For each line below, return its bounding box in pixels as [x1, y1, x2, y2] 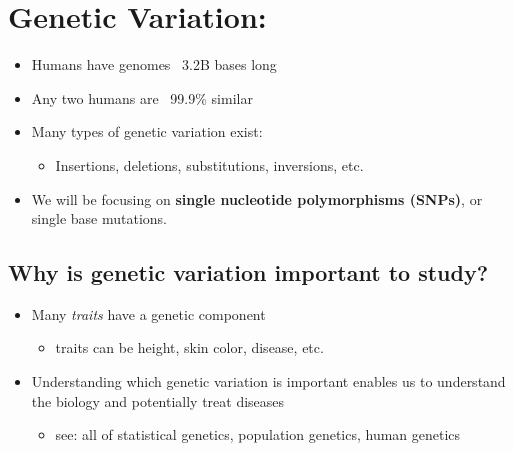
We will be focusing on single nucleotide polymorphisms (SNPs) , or [31, 188, 483, 209]
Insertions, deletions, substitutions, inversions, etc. [55, 154, 364, 175]
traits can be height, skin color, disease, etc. [55, 337, 324, 358]
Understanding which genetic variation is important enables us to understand [31, 371, 506, 392]
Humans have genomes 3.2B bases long [31, 54, 277, 75]
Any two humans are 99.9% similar [31, 87, 253, 108]
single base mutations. [31, 208, 167, 229]
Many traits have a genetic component [31, 303, 266, 324]
